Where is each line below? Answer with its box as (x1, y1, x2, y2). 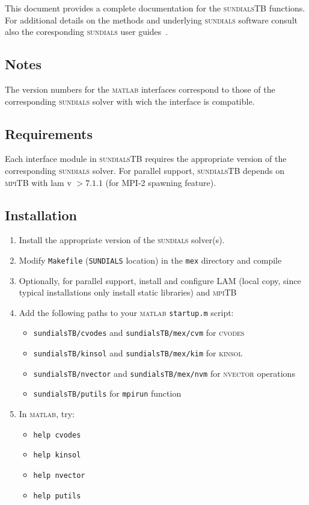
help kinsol (33, 451, 81, 460)
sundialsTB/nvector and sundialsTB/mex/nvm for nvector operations (33, 367, 295, 379)
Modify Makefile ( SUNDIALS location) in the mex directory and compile (19, 253, 282, 266)
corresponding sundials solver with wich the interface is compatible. (5, 94, 255, 107)
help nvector (33, 471, 85, 480)
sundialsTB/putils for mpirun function (33, 387, 182, 400)
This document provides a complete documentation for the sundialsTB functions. (5, 2, 305, 14)
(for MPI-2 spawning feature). (105, 176, 216, 188)
